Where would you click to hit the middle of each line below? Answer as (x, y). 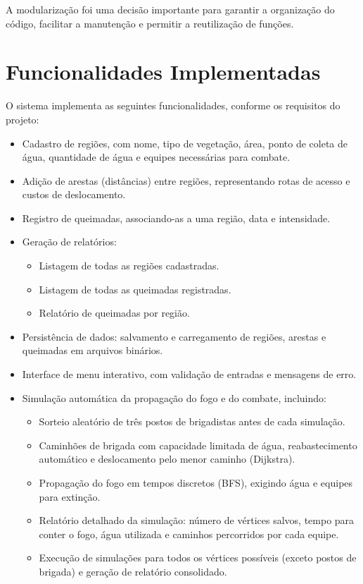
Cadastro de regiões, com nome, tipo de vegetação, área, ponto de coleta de (185, 143)
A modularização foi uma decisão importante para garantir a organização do (170, 9)
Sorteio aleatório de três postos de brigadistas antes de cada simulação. (192, 421)
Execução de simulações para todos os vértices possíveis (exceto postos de (198, 558)
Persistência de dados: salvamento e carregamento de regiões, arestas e (174, 336)
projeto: (23, 119)
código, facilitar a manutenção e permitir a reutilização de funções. (150, 23)
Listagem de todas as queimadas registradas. (135, 289)
